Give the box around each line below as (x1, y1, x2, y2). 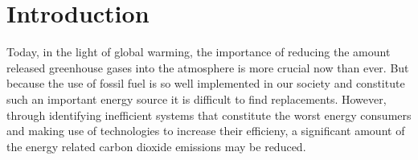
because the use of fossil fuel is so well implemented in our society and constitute (6, 75, 405, 92)
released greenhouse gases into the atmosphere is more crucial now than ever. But (6, 59, 409, 76)
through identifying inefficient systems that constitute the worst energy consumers (6, 106, 412, 123)
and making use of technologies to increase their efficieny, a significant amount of (6, 122, 405, 139)
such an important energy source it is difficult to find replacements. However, (6, 90, 387, 107)
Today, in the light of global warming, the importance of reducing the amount (6, 43, 391, 60)
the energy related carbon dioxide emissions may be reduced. (6, 137, 306, 154)
